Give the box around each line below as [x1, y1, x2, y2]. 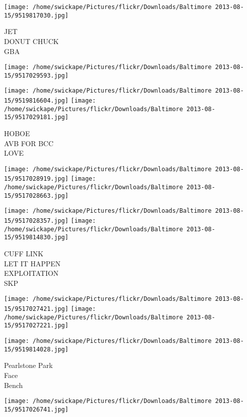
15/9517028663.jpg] [4, 192, 68, 199]
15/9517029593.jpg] [4, 72, 68, 79]
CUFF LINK [4, 248, 43, 259]
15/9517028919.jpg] [4, 175, 68, 183]
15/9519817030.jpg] [4, 12, 68, 19]
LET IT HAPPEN [4, 258, 60, 268]
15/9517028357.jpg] [4, 217, 68, 225]
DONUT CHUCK [4, 36, 59, 46]
